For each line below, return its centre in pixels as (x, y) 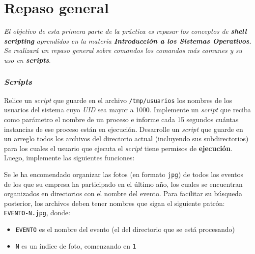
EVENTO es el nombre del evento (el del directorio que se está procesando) (125, 229)
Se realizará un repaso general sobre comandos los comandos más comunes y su (123, 50)
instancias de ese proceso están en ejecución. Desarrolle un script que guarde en (124, 129)
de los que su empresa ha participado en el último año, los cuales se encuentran (123, 184)
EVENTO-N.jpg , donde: (37, 213)
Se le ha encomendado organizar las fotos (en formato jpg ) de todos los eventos (124, 174)
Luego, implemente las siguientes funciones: (69, 158)
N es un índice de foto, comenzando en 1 (76, 245)
